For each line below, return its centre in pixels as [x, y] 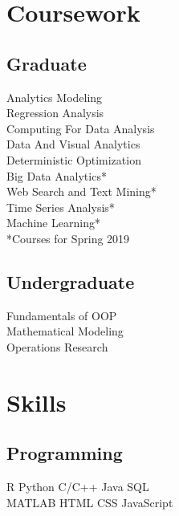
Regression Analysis [55, 113]
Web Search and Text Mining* [81, 191]
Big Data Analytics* [57, 175]
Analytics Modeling [55, 97]
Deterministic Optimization [74, 159]
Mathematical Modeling [65, 331]
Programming [65, 453]
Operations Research [57, 346]
